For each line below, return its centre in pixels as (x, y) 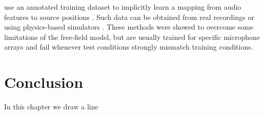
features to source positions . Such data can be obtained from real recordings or (129, 17)
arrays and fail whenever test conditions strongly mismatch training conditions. (129, 47)
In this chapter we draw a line (51, 107)
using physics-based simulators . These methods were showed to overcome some (129, 27)
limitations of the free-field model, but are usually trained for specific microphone (132, 37)
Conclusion (44, 82)
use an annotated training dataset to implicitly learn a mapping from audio (123, 7)
